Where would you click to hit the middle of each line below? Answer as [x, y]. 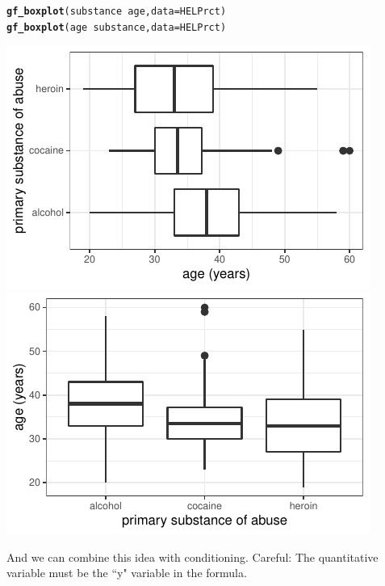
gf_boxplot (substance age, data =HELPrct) [117, 11]
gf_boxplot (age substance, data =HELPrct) [117, 27]
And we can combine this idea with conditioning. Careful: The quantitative [192, 556]
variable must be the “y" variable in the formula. [127, 573]
